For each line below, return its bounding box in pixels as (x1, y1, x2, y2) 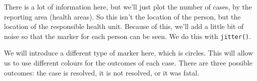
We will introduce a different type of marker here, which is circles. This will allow (4, 47, 253, 58)
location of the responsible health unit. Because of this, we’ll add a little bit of (4, 21, 244, 31)
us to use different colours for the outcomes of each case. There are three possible (4, 57, 253, 68)
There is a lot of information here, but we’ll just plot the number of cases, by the (4, 1, 252, 11)
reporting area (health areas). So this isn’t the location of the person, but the (4, 11, 241, 21)
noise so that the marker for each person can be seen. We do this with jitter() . (4, 30, 251, 41)
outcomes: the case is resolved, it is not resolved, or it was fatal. (4, 67, 200, 77)
